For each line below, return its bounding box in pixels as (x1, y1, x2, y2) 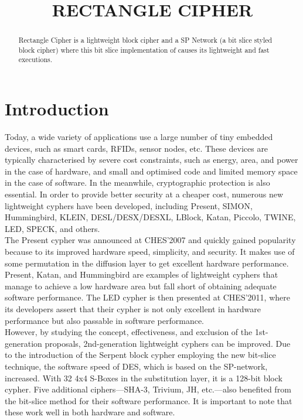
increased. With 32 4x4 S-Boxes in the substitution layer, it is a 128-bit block (5, 371, 282, 384)
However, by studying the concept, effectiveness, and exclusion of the (5, 326, 253, 338)
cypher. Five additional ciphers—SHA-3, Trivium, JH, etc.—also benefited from (5, 383, 291, 395)
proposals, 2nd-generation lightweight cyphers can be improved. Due (45, 337, 291, 349)
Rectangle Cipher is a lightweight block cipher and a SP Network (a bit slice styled (18, 35, 273, 45)
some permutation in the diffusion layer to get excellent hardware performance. (5, 257, 289, 269)
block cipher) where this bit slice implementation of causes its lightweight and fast (18, 45, 270, 54)
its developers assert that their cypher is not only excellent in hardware (5, 302, 261, 315)
